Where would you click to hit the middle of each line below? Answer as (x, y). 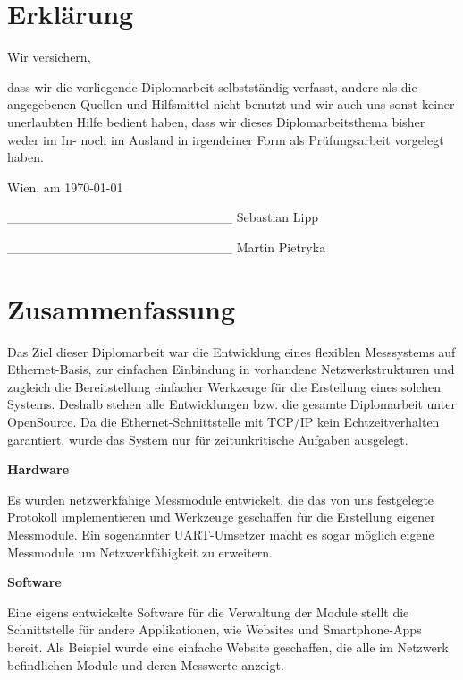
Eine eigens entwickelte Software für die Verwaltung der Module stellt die (208, 612)
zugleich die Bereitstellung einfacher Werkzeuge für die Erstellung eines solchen (224, 386)
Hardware (38, 469)
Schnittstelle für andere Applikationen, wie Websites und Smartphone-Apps (215, 629)
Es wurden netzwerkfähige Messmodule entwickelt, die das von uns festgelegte (221, 499)
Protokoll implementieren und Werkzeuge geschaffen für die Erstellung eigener (221, 517)
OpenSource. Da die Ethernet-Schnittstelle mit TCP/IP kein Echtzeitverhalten (223, 421)
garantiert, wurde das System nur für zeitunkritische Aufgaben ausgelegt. (208, 439)
